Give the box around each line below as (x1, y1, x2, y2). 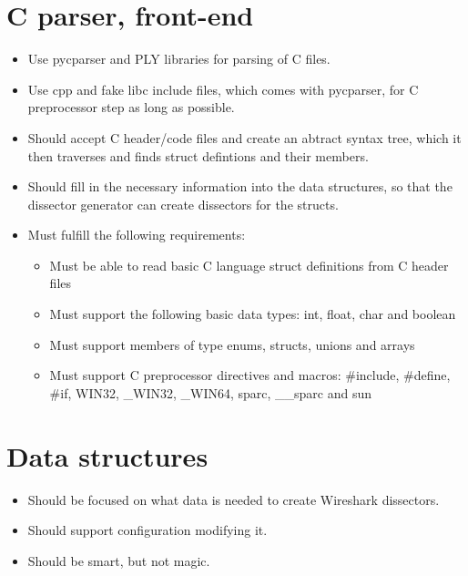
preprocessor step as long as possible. (27, 98, 235, 117)
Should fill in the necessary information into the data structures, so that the (27, 177, 453, 196)
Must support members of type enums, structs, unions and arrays (49, 334, 415, 354)
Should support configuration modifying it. (27, 520, 268, 540)
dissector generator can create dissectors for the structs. (27, 194, 339, 213)
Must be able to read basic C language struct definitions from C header (49, 255, 449, 274)
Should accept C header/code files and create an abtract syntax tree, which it (27, 128, 462, 147)
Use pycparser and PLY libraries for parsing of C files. (27, 49, 331, 68)
